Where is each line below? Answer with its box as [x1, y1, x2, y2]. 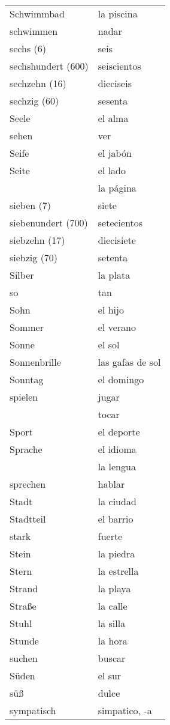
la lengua [98, 460, 136, 473]
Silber [10, 268, 34, 282]
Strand [10, 581, 38, 595]
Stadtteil [10, 512, 46, 526]
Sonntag [10, 372, 44, 386]
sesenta [98, 94, 128, 108]
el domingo [98, 372, 144, 386]
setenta [98, 250, 128, 264]
